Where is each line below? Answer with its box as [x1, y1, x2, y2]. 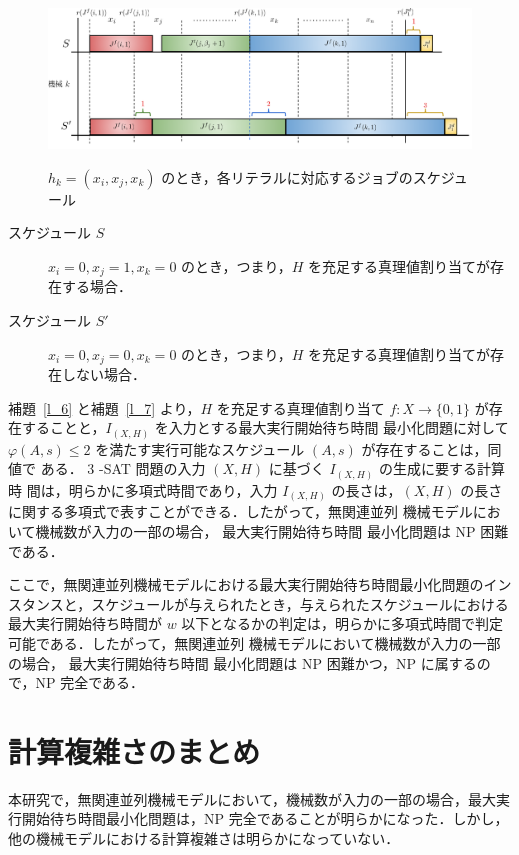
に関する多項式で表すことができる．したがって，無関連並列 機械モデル [8, 501, 473, 522]
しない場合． [61, 364, 146, 385]
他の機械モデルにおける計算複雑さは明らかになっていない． [8, 828, 400, 849]
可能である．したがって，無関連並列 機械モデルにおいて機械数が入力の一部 [8, 632, 501, 653]
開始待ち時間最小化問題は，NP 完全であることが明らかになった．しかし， [21, 808, 509, 829]
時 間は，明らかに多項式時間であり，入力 [8, 479, 278, 500]
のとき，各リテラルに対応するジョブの [161, 166, 413, 187]
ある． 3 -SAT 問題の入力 [40, 458, 206, 479]
